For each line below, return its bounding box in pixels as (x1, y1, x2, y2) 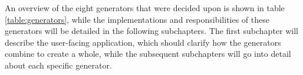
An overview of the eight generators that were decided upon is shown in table (5, 2, 285, 13)
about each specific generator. (5, 59, 112, 71)
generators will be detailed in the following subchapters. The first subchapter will (5, 25, 298, 37)
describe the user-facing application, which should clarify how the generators (5, 36, 281, 48)
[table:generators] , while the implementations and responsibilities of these (5, 13, 269, 25)
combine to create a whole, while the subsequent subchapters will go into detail (5, 47, 291, 60)
